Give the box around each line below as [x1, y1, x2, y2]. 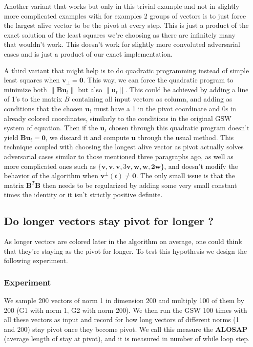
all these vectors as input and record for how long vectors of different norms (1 [4, 314, 239, 325]
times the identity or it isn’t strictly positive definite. [4, 189, 163, 200]
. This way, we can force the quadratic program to [83, 75, 233, 85]
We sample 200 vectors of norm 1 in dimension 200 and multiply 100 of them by [4, 295, 244, 306]
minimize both [4, 84, 47, 94]
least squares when [4, 75, 60, 85]
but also [78, 84, 102, 94]
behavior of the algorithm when [4, 170, 98, 181]
